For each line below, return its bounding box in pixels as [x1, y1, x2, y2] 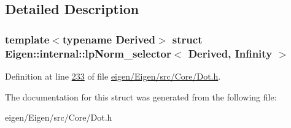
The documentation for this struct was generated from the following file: [5, 90, 277, 103]
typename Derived [62, 31, 155, 47]
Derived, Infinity [188, 45, 273, 61]
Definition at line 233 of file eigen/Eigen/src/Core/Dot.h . [5, 69, 221, 82]
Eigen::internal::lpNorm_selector [5, 45, 171, 61]
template [5, 31, 50, 47]
